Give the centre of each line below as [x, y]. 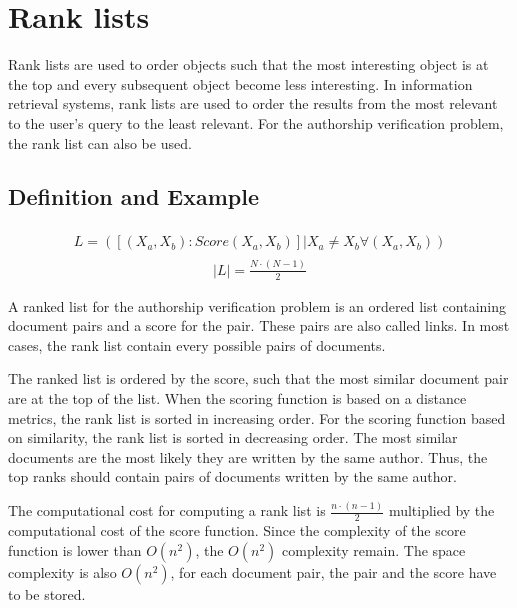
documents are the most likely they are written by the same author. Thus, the [248, 456]
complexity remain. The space [374, 549]
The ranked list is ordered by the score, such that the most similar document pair [258, 378]
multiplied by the [441, 510]
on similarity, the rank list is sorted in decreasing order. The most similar [233, 437]
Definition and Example [134, 196]
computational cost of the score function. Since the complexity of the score [237, 530]
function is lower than [75, 549]
